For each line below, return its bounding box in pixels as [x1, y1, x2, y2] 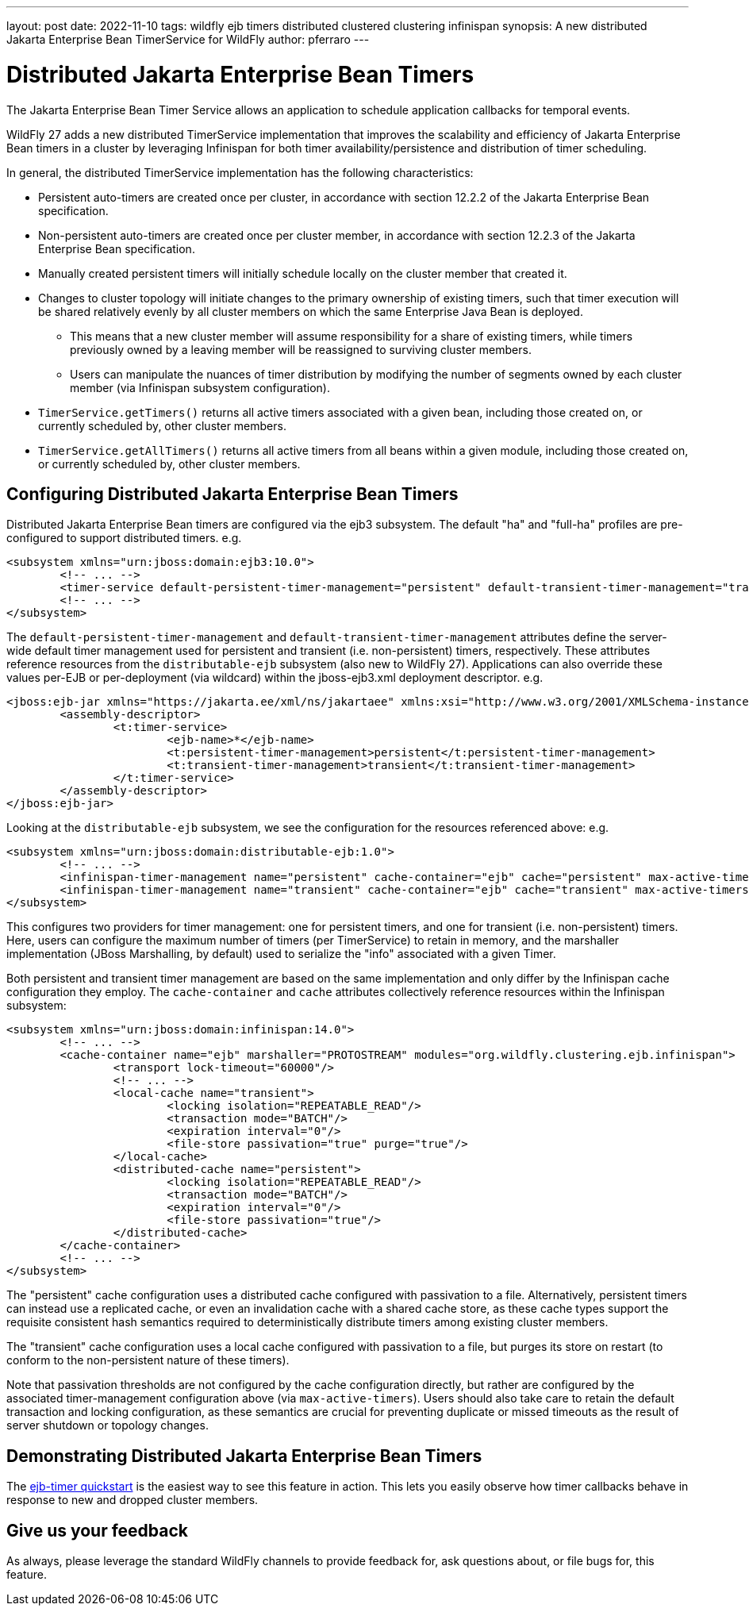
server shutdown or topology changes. [6, 1418, 209, 1433]
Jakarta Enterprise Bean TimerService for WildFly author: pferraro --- [6, 33, 370, 46]
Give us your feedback [6, 1520, 189, 1541]
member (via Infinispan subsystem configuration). [70, 380, 330, 394]
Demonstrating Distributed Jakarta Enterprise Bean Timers [6, 1445, 482, 1466]
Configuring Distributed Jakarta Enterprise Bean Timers [6, 483, 459, 504]
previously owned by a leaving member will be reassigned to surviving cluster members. [70, 342, 532, 356]
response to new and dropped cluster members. [6, 1493, 259, 1507]
